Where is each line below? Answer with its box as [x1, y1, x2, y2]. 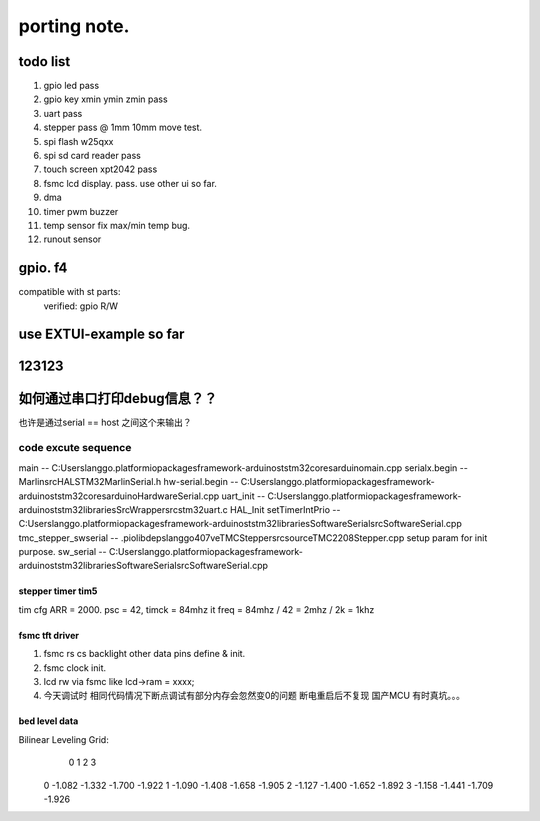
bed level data [18, 715, 79, 727]
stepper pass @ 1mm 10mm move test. [43, 121, 203, 134]
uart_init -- [221, 490, 266, 502]
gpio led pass [43, 80, 100, 92]
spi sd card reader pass [43, 150, 142, 162]
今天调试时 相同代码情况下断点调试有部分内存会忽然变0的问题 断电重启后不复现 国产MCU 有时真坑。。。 [43, 690, 465, 702]
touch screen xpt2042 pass [43, 163, 158, 175]
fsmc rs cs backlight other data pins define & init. [43, 648, 246, 660]
